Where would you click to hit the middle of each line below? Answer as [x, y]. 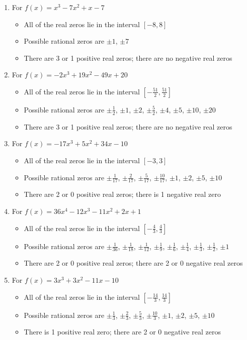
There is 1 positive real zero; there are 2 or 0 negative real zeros [122, 332]
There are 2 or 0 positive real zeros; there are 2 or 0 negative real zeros [133, 263]
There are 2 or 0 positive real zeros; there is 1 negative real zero [122, 194]
